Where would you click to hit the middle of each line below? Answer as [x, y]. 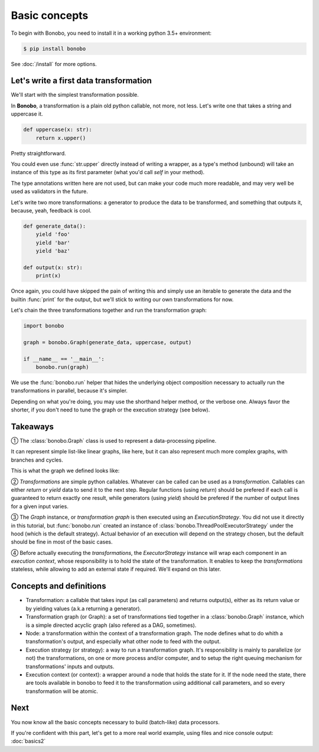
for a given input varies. [40, 506]
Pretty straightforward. [38, 153]
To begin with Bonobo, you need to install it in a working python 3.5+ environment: [111, 33]
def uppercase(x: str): [58, 130]
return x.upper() [61, 138]
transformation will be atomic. [62, 691]
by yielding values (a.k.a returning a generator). [84, 609]
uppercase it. [27, 114]
